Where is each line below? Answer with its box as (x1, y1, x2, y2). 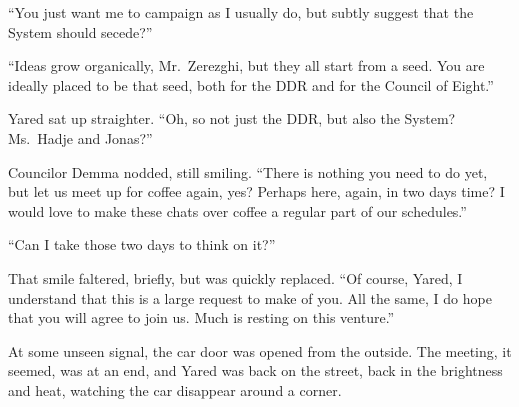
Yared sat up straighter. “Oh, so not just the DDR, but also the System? (8, 108, 456, 129)
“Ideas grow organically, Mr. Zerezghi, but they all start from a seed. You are (8, 55, 485, 76)
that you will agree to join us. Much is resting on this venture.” (8, 307, 395, 328)
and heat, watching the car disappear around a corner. (8, 379, 342, 400)
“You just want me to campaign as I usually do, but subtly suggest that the (8, 2, 474, 22)
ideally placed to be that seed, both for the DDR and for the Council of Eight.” (8, 74, 494, 95)
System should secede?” (8, 21, 153, 42)
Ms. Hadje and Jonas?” (8, 127, 153, 148)
